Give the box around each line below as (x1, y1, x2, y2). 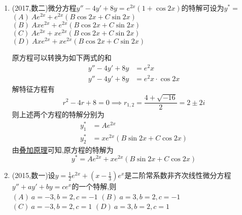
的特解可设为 (181, 3, 224, 13)
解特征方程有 (12, 83, 55, 94)
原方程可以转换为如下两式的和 (12, 52, 112, 62)
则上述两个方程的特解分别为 (12, 109, 105, 120)
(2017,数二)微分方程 (12, 3, 77, 13)
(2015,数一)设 (12, 170, 55, 181)
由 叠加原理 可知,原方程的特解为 (12, 144, 114, 155)
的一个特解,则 (72, 181, 117, 192)
